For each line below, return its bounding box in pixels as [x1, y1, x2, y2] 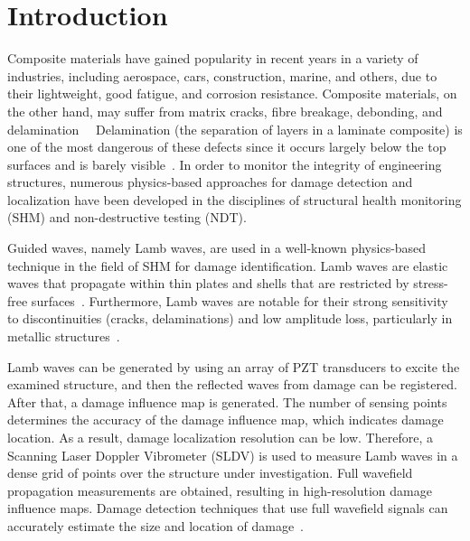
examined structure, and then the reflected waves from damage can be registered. [7, 375, 457, 394]
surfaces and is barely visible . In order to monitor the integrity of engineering [7, 154, 442, 173]
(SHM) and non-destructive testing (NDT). [7, 208, 247, 227]
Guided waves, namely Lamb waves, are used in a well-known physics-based [7, 238, 427, 257]
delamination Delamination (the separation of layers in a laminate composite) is [7, 119, 463, 138]
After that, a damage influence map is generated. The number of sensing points [7, 392, 447, 411]
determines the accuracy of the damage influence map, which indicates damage [7, 410, 444, 429]
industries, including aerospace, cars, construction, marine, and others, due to [7, 66, 437, 85]
